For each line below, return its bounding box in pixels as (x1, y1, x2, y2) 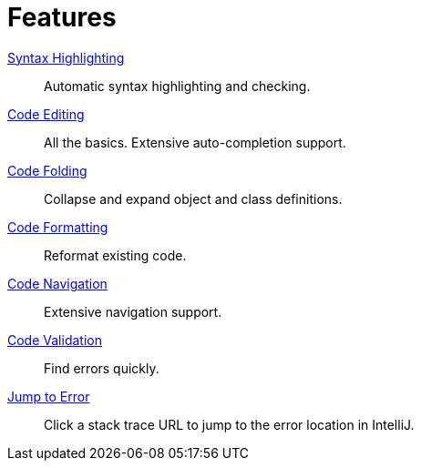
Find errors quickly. (44, 360, 159, 376)
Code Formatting (7, 219, 108, 235)
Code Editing (7, 106, 85, 122)
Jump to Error (7, 388, 90, 404)
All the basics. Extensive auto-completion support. (44, 134, 346, 150)
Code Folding (7, 162, 87, 178)
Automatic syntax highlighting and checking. (44, 77, 311, 94)
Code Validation (7, 331, 102, 348)
